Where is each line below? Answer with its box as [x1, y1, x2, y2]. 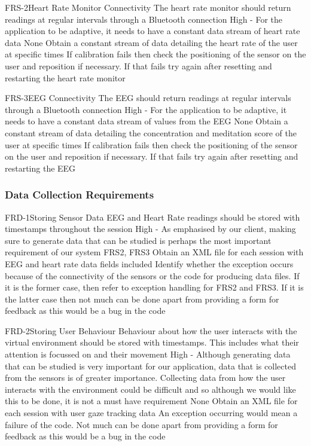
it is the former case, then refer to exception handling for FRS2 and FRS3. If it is [5, 281, 304, 294]
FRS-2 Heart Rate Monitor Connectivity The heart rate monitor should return [5, 1, 291, 13]
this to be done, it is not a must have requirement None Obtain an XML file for [5, 395, 298, 407]
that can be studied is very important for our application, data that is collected [5, 359, 296, 372]
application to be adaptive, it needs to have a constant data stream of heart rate [5, 25, 300, 37]
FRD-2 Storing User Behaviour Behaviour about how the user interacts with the [5, 324, 297, 337]
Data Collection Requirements [5, 187, 154, 202]
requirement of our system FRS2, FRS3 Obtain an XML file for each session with [5, 246, 304, 258]
